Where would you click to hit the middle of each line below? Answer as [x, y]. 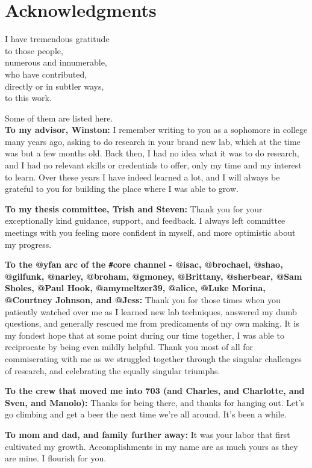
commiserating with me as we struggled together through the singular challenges [153, 359]
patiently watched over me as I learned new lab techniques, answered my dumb [151, 311]
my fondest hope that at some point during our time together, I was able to [145, 335]
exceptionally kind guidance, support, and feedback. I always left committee [145, 220]
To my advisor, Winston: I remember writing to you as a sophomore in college [156, 130]
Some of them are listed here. [59, 118]
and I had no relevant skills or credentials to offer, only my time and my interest [153, 165]
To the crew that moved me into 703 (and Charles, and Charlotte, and [155, 391]
